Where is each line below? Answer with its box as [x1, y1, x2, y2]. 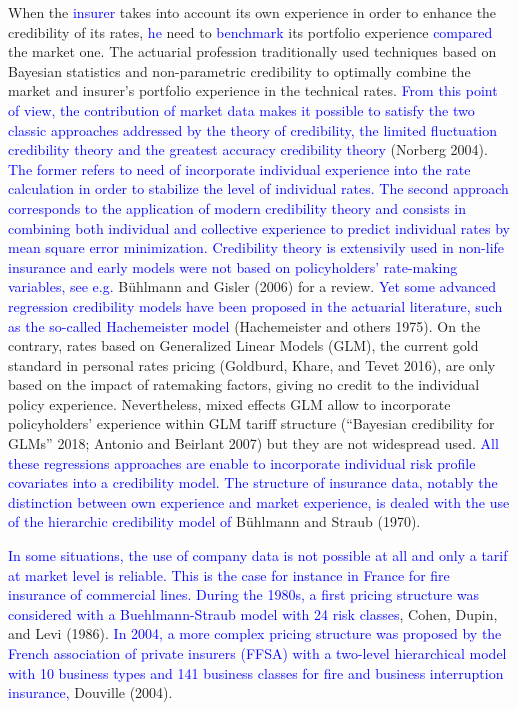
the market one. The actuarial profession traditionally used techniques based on [8, 41, 497, 62]
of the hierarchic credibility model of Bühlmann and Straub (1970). [8, 511, 421, 532]
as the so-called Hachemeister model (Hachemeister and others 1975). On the [8, 315, 481, 336]
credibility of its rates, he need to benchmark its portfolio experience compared [8, 21, 493, 42]
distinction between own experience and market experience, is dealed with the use [8, 491, 510, 512]
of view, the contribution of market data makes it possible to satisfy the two [8, 99, 475, 120]
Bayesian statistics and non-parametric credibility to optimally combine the [8, 60, 471, 81]
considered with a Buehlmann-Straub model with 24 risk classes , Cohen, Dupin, [8, 603, 498, 624]
